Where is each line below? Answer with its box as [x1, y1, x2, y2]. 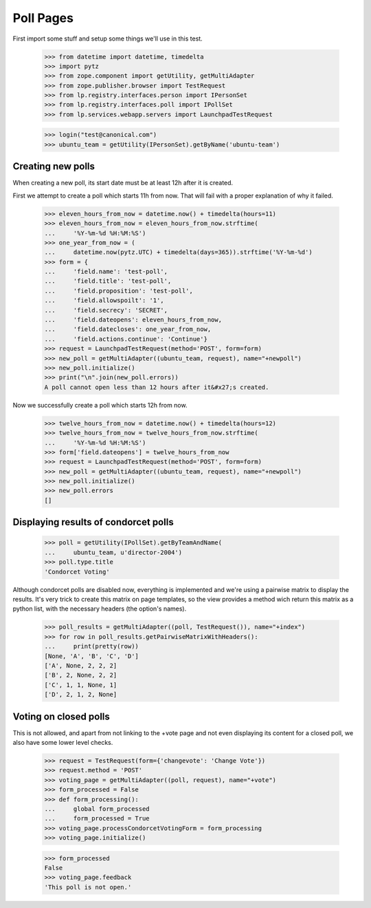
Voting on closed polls [12, 710, 110, 722]
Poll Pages [12, 10, 74, 25]
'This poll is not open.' [44, 883, 132, 891]
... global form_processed [44, 805, 150, 812]
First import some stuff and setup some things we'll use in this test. [12, 34, 203, 43]
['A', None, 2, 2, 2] [44, 662, 117, 669]
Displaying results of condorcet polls [12, 516, 175, 528]
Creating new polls [12, 160, 95, 172]
